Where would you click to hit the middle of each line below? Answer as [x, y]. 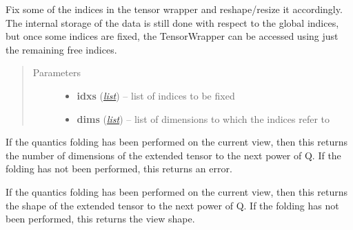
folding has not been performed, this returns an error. [119, 169]
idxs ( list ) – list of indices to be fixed [156, 95]
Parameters [57, 72]
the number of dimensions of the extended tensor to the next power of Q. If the [173, 155]
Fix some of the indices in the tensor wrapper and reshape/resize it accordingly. [174, 9]
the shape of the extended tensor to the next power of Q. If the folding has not [172, 205]
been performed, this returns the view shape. [100, 219]
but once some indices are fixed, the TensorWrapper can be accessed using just [172, 36]
